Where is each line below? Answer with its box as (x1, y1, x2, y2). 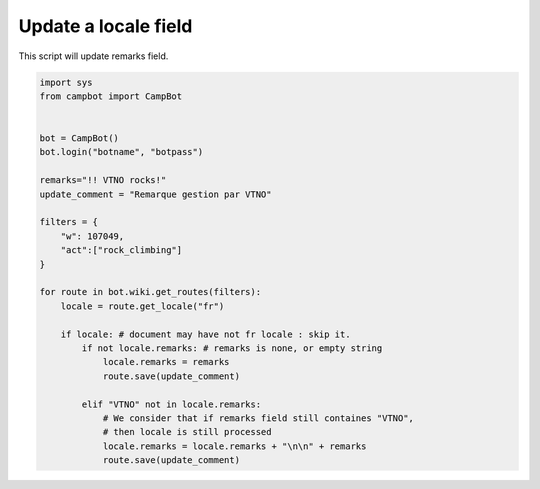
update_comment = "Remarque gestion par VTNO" (39, 188, 272, 200)
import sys (39, 76, 93, 88)
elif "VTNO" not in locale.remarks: (81, 398, 262, 410)
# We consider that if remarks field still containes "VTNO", (102, 412, 415, 424)
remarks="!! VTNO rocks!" (39, 175, 167, 186)
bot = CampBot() (39, 133, 120, 144)
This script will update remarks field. (18, 50, 169, 62)
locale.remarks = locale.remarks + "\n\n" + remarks (102, 440, 367, 452)
